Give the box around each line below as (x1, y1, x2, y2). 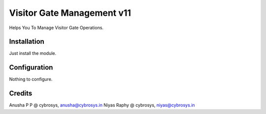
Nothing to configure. (9, 76, 53, 82)
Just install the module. (9, 50, 57, 56)
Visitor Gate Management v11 (9, 7, 132, 18)
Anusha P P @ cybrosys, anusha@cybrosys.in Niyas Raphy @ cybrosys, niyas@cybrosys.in (9, 102, 195, 108)
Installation (9, 38, 44, 46)
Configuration (9, 63, 53, 72)
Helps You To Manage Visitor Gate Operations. (9, 25, 103, 31)
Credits (9, 89, 33, 98)
